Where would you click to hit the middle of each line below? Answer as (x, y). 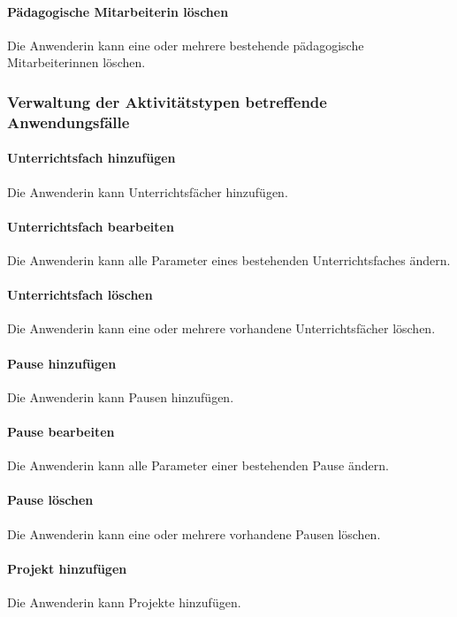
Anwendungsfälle (69, 122)
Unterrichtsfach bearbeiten (91, 226)
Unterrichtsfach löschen (80, 295)
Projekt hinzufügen (67, 568)
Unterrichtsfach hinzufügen (91, 158)
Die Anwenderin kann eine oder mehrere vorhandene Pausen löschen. (194, 533)
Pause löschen (50, 500)
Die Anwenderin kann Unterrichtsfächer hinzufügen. (148, 191)
